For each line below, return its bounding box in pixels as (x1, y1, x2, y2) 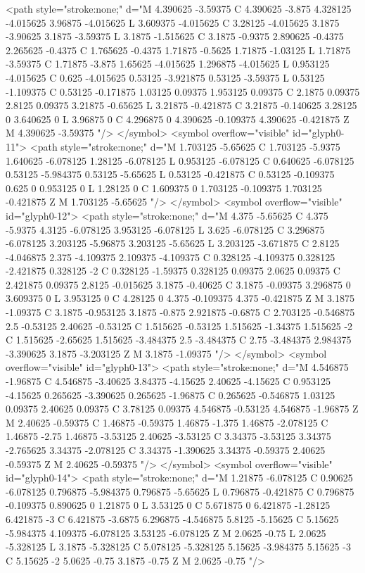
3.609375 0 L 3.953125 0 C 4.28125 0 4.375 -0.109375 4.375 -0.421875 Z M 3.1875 (6, 291, 354, 306)
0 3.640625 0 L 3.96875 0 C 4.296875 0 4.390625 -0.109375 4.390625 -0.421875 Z (6, 111, 350, 126)
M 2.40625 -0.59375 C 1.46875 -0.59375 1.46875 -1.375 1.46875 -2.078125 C (6, 415, 328, 429)
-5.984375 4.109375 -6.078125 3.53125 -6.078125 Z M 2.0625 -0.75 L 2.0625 (6, 525, 326, 540)
